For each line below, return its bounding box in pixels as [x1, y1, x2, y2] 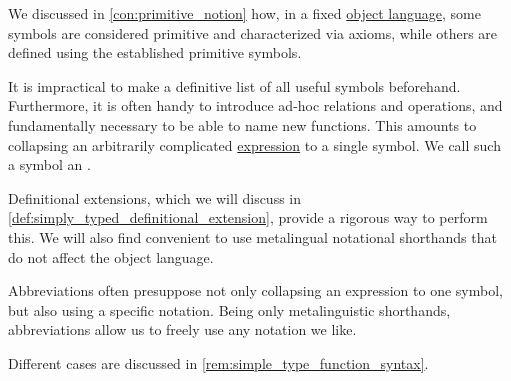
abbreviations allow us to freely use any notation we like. [8, 319, 357, 340]
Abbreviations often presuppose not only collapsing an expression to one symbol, [8, 280, 503, 301]
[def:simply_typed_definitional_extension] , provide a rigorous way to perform [8, 207, 488, 228]
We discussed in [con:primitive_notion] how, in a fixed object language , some [8, 3, 481, 23]
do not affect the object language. [8, 246, 214, 267]
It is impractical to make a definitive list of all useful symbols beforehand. [8, 75, 461, 96]
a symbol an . [8, 154, 91, 175]
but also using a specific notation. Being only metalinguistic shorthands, [8, 299, 451, 320]
